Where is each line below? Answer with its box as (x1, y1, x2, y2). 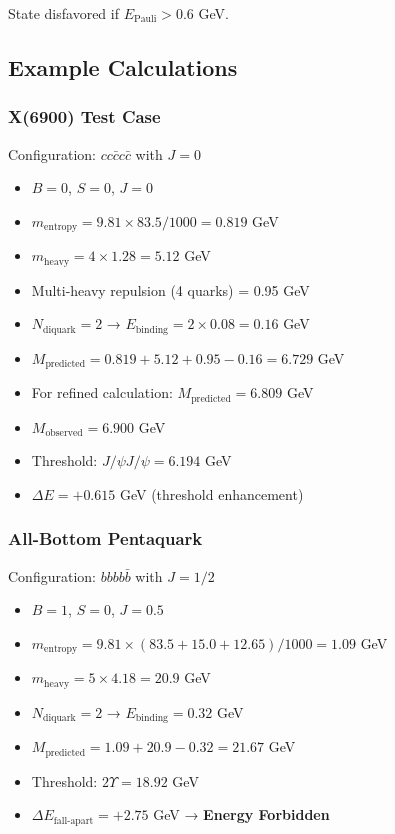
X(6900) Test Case (8, 104, 161, 129)
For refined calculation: (31, 382, 173, 403)
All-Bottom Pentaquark (8, 526, 203, 551)
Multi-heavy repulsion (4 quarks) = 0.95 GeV (31, 279, 310, 300)
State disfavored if (8, 3, 119, 23)
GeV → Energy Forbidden (153, 804, 330, 825)
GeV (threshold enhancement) (119, 483, 304, 504)
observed (45, 428, 83, 439)
